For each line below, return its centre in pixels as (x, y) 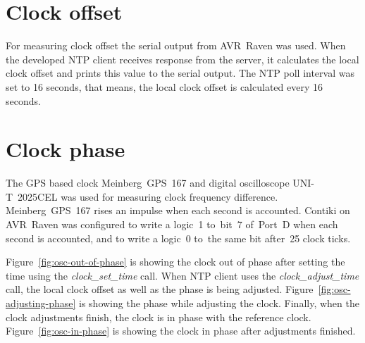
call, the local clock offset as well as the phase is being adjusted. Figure (160, 289)
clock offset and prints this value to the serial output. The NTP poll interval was (180, 73)
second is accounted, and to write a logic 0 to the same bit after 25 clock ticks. (178, 238)
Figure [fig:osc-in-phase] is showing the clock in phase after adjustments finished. (181, 331)
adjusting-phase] (41, 303)
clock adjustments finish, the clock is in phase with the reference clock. (159, 317)
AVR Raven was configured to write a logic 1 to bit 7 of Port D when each (172, 224)
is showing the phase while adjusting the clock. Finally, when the (219, 303)
